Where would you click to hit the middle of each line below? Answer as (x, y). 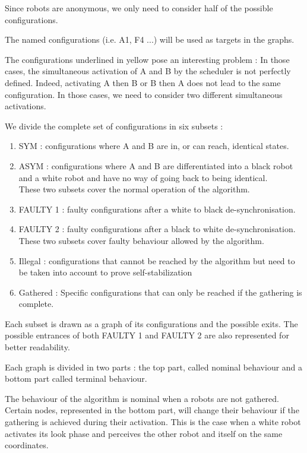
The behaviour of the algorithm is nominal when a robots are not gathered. (142, 398)
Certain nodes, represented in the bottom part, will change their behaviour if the (152, 410)
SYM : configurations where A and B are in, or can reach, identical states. (154, 146)
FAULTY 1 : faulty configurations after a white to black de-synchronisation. (157, 209)
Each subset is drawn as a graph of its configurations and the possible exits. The (151, 323)
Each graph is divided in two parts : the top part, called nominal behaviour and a (154, 367)
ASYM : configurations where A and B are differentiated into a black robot (156, 165)
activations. (26, 106)
